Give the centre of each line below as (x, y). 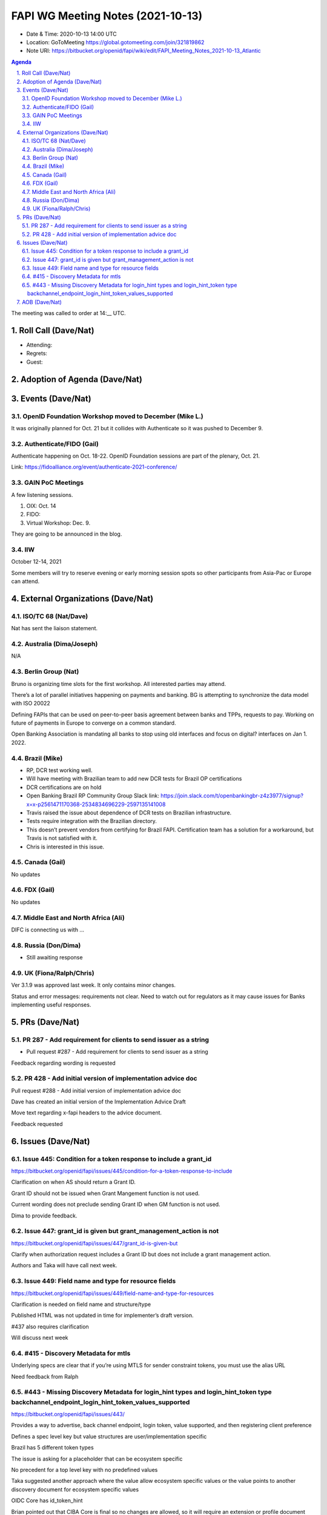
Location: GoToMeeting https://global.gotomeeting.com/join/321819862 (115, 42)
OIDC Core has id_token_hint (47, 1500)
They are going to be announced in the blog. (67, 534)
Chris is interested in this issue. (65, 847)
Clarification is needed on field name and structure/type (81, 1304)
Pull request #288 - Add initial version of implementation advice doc (96, 1090)
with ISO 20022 (31, 704)
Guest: (35, 362)
